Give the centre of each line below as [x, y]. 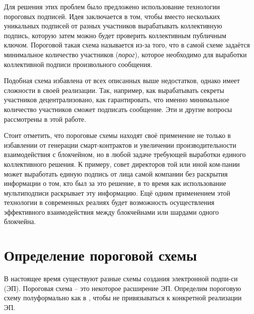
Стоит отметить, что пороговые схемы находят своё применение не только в [117, 135]
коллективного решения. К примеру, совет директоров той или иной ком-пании [122, 164]
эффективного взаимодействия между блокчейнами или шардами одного [111, 212]
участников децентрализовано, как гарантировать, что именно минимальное [117, 100]
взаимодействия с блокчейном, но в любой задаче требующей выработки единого [125, 154]
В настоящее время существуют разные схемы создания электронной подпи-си [121, 279]
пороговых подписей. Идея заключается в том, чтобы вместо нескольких [112, 16]
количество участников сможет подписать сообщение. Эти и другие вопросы [118, 109]
